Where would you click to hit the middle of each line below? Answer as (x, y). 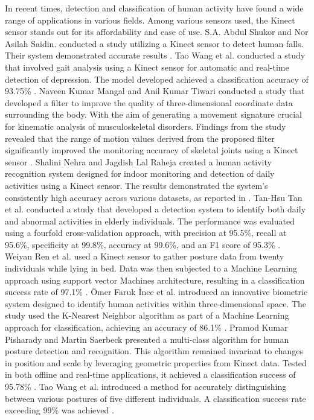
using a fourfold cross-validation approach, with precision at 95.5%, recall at (146, 233)
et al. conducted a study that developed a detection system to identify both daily (155, 209)
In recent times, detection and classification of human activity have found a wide (154, 8)
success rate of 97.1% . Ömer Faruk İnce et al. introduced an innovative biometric (156, 292)
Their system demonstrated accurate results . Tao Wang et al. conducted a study (155, 55)
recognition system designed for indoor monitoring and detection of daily (140, 173)
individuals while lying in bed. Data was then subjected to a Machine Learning (151, 268)
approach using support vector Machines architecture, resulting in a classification (155, 280)
